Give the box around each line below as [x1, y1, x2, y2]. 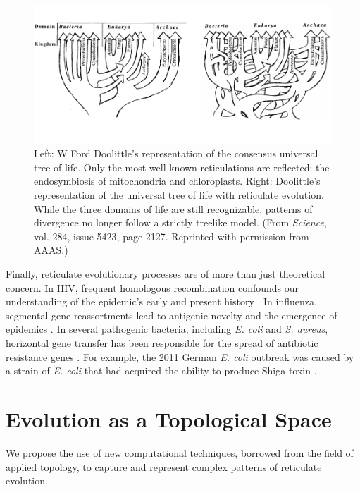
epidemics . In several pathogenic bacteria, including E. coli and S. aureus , [6, 321, 328, 336]
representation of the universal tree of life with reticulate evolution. [34, 188, 324, 202]
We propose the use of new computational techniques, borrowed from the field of [6, 445, 354, 460]
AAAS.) [34, 243, 68, 257]
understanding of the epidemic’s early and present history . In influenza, [6, 294, 317, 309]
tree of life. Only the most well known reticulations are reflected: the [34, 159, 330, 174]
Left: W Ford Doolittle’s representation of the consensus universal [34, 146, 318, 161]
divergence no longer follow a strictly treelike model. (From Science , [34, 215, 327, 230]
